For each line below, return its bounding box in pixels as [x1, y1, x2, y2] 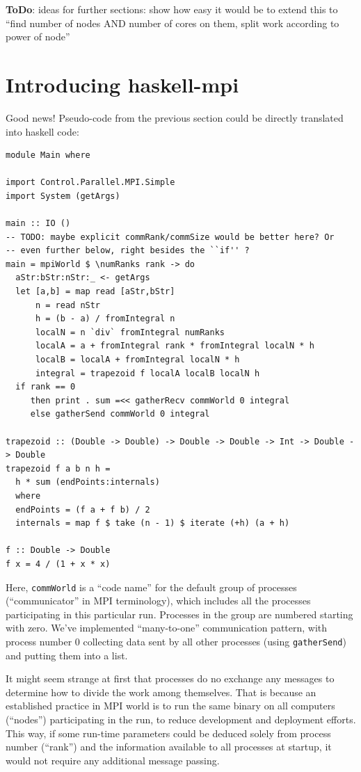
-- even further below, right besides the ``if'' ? [6, 246, 250, 256]
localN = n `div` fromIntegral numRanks [35, 327, 225, 337]
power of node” [6, 29, 70, 44]
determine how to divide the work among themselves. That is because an [6, 684, 316, 699]
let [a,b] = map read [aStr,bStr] [15, 287, 175, 297]
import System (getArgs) [6, 191, 120, 201]
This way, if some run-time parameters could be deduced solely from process [6, 725, 331, 740]
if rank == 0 [15, 382, 76, 392]
